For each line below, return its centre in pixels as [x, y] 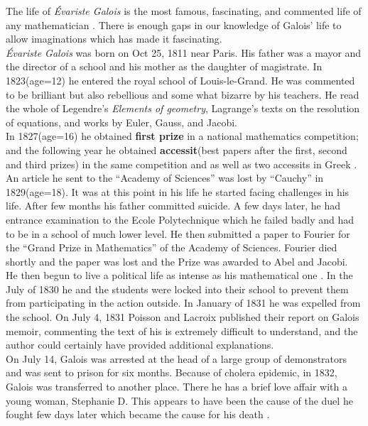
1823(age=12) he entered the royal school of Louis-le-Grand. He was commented [180, 80]
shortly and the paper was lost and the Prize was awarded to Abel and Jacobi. [177, 261]
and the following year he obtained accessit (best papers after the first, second [177, 149]
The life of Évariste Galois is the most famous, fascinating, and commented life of [184, 11]
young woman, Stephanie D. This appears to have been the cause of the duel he [179, 400]
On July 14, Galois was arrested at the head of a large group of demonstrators [177, 358]
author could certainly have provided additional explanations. [140, 345]
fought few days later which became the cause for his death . [138, 414]
